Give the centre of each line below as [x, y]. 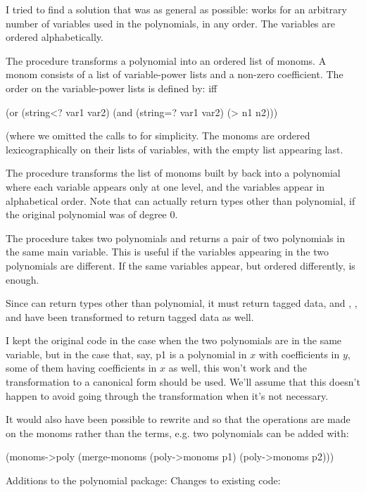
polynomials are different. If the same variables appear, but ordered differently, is [181, 265]
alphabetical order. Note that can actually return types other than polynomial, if [181, 200]
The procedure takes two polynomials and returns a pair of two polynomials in [175, 238]
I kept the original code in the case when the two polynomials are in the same [174, 340]
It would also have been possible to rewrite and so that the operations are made [178, 419]
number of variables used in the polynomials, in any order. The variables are [171, 23]
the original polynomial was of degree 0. [92, 214]
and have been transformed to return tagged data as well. [130, 316]
